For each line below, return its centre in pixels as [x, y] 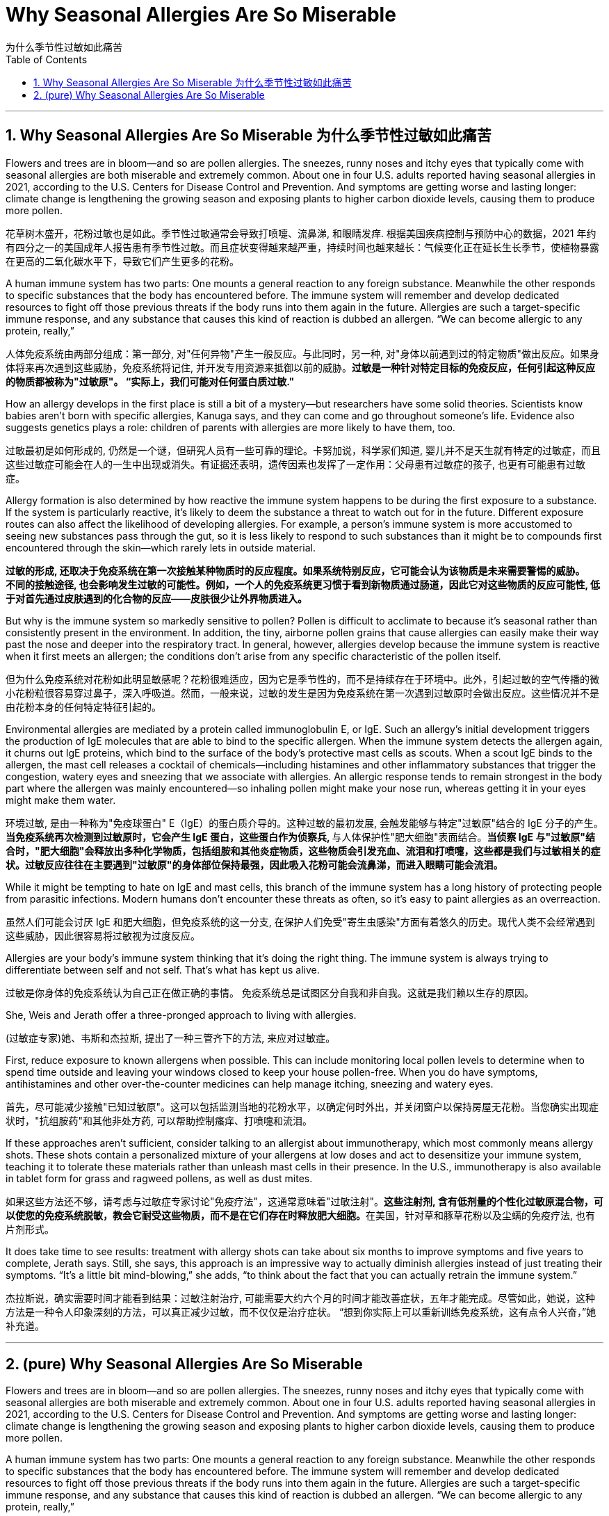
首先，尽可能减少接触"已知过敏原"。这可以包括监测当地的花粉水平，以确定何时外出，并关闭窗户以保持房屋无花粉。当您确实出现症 [302, 1106]
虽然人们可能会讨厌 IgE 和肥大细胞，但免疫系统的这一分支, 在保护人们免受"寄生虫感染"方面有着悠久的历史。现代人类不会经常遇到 [300, 921]
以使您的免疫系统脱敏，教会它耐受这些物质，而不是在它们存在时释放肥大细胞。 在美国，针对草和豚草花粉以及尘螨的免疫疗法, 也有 [300, 1215]
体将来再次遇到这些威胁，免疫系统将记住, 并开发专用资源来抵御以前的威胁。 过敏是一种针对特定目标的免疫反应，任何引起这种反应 [300, 367]
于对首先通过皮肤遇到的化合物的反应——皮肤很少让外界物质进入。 [156, 598]
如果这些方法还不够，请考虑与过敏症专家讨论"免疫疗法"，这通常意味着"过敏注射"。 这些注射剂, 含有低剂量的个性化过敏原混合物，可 [304, 1201]
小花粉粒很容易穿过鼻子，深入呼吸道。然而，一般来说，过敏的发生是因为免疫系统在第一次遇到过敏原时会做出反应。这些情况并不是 [302, 693]
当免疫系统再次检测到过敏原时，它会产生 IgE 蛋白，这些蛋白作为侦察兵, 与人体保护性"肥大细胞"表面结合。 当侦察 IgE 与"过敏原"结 [300, 837]
